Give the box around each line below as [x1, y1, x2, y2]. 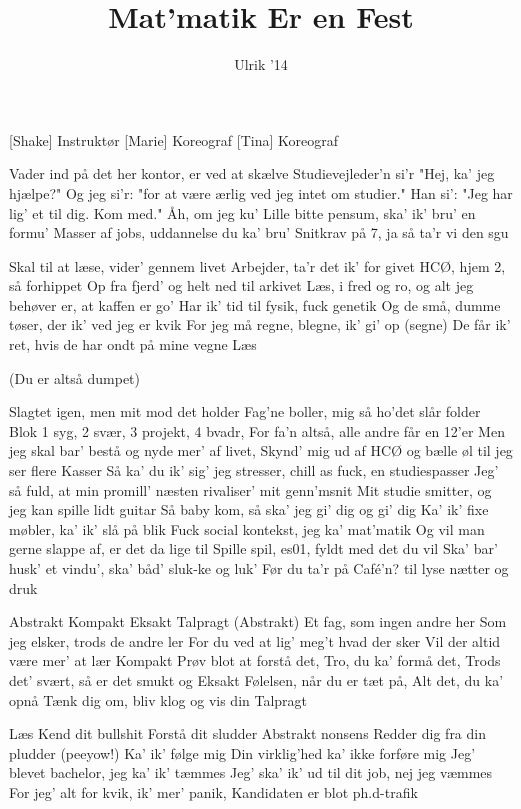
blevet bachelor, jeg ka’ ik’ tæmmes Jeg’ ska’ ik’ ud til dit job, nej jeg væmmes [9, 762, 493, 783]
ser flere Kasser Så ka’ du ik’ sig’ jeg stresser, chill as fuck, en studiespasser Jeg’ [9, 460, 499, 481]
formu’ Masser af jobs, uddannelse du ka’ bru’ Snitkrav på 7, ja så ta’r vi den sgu [9, 222, 509, 243]
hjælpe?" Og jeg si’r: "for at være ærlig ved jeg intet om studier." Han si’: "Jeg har [9, 182, 513, 203]
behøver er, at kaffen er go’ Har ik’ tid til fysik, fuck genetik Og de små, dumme [9, 294, 501, 315]
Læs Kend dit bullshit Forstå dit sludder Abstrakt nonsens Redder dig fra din [9, 723, 486, 744]
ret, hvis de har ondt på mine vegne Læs [9, 334, 257, 355]
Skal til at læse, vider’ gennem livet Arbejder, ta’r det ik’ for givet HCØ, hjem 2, [9, 255, 506, 276]
